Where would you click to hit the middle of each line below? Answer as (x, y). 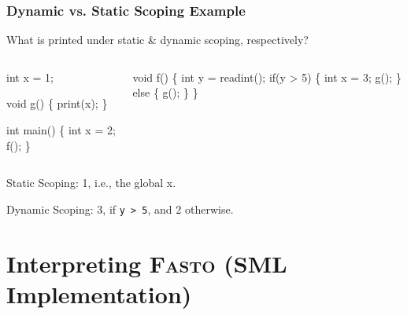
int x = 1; (30, 77)
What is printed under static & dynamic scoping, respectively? (157, 40)
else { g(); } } (165, 92)
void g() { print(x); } (57, 103)
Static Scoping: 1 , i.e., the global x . (91, 183)
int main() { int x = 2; (61, 130)
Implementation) (99, 293)
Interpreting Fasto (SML (147, 263)
